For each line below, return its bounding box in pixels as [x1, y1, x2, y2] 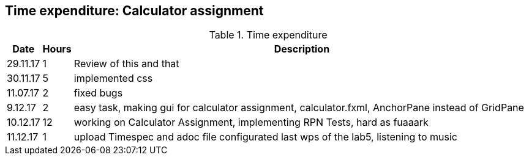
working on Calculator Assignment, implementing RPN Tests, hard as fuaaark [73, 116, 429, 129]
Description [274, 43, 330, 56]
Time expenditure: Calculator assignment [5, 3, 264, 18]
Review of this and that [73, 57, 179, 70]
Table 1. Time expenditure [209, 29, 328, 42]
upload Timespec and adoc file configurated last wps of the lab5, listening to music [73, 131, 457, 144]
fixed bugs [73, 87, 123, 100]
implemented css [73, 72, 153, 85]
